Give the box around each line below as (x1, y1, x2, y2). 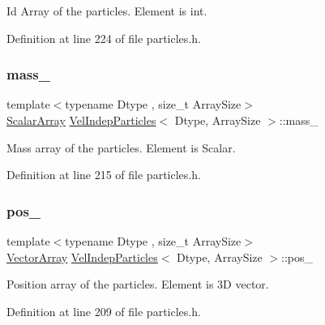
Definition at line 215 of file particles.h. (6, 166, 201, 183)
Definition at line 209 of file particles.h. (6, 302, 201, 319)
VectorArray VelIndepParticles (6, 248, 158, 265)
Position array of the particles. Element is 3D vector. (6, 276, 269, 293)
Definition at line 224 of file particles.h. (6, 29, 201, 46)
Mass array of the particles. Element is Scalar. (6, 139, 236, 156)
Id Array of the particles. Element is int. (6, 2, 207, 19)
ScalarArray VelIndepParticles (6, 112, 156, 128)
